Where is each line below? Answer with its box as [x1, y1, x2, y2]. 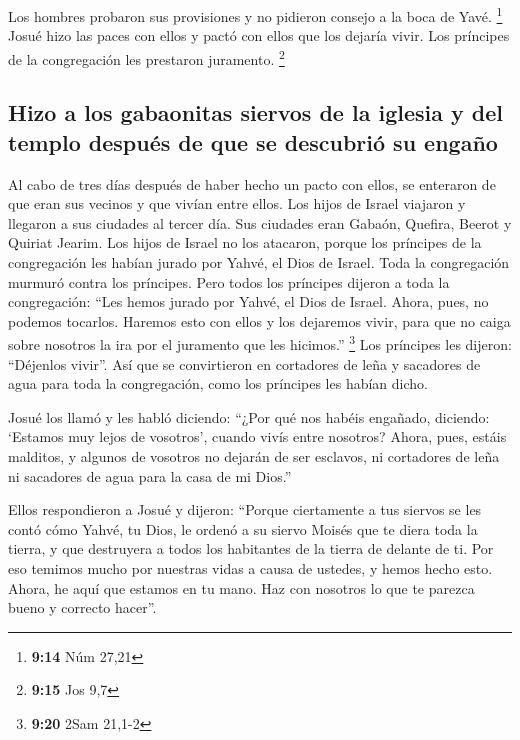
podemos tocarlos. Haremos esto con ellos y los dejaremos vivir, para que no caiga [8, 310, 511, 331]
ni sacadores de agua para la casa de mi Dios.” [8, 465, 292, 486]
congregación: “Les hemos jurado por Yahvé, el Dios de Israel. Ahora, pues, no [8, 291, 489, 312]
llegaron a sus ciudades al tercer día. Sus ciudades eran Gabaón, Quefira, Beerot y [8, 212, 512, 233]
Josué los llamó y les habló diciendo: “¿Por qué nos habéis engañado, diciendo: [8, 406, 490, 427]
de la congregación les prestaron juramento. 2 [8, 45, 285, 69]
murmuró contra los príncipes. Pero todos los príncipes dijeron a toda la [8, 271, 450, 292]
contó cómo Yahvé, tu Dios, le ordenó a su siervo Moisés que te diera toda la [8, 518, 478, 539]
